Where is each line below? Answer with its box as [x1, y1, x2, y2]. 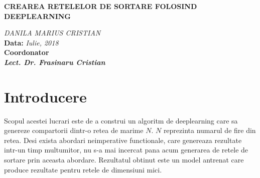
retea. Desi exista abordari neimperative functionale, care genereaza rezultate [4, 134, 242, 145]
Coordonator [4, 47, 49, 57]
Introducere [4, 86, 87, 106]
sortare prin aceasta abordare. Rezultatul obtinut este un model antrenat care [4, 154, 244, 165]
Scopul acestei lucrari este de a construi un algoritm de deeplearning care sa [4, 115, 238, 125]
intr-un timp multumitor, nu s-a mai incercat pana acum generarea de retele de [4, 144, 248, 155]
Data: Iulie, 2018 [4, 37, 59, 47]
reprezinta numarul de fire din [163, 125, 256, 135]
